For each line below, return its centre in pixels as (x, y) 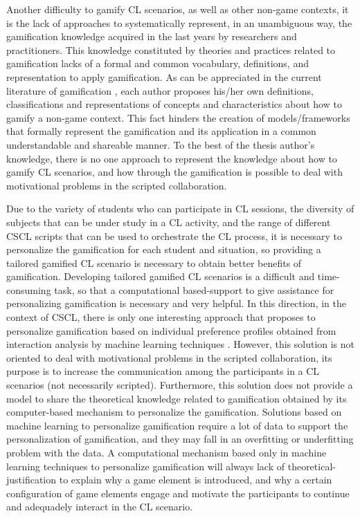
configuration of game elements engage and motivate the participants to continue (178, 493)
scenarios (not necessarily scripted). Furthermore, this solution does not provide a (180, 385)
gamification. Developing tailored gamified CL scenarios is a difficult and (161, 276)
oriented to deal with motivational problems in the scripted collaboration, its (169, 357)
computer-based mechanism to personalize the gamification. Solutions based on (174, 412)
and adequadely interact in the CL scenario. (100, 507)
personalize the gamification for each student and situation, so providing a (164, 249)
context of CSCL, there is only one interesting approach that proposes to (161, 317)
